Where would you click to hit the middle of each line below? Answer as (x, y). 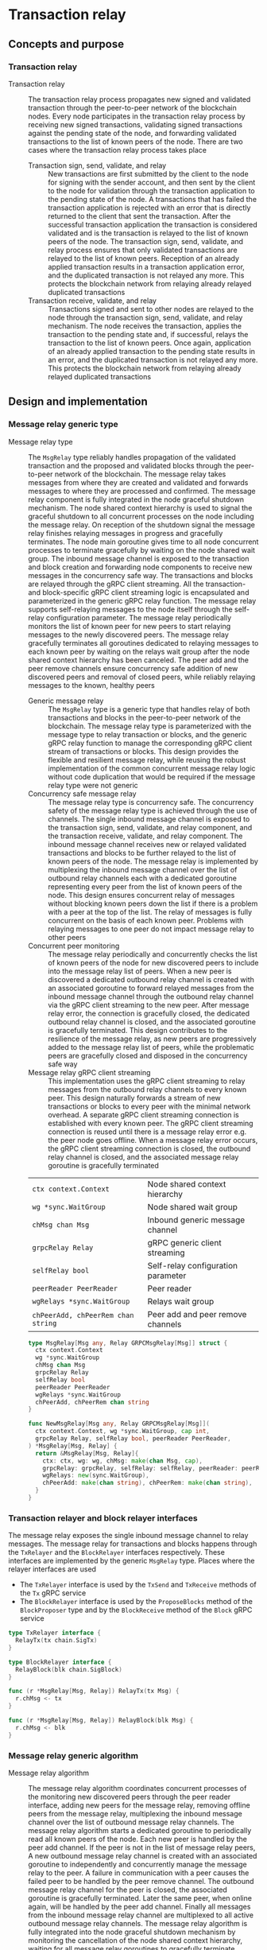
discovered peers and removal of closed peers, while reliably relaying (142, 677)
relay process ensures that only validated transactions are (143, 250)
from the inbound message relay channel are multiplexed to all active (141, 1915)
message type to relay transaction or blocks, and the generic (148, 734)
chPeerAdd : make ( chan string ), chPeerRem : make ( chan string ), (147, 1483)
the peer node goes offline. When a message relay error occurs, (153, 1140)
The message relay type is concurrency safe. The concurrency (151, 802)
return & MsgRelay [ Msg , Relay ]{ (87, 1453)
